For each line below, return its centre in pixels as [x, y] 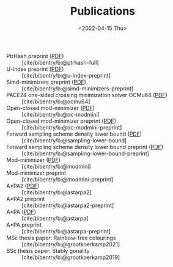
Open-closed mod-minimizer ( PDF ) [51, 108]
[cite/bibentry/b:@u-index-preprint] [66, 75]
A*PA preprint [24, 225]
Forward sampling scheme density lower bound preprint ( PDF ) [85, 147]
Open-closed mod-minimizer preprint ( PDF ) [61, 121]
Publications [103, 11]
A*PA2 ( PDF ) [23, 186]
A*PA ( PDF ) [21, 211]
